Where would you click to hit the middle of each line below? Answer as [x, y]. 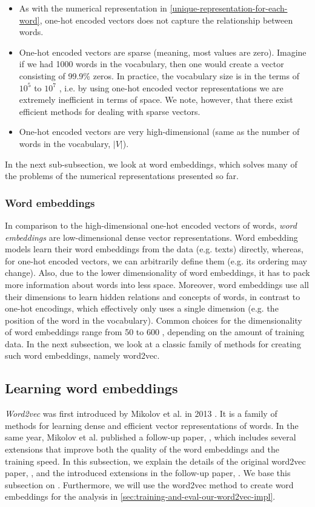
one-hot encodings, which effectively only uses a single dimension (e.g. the [142, 308]
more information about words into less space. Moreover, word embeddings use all [157, 284]
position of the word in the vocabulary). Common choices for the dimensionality [154, 320]
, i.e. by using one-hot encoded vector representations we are [171, 87]
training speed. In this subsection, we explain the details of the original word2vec [155, 461]
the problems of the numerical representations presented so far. [122, 176]
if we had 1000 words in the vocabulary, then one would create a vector [151, 64]
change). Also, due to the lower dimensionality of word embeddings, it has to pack [157, 273]
